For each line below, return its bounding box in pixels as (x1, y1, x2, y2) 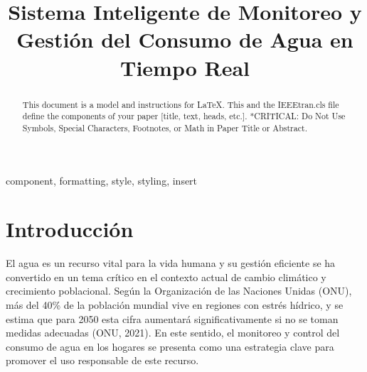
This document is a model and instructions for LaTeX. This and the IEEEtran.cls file (22, 98, 339, 110)
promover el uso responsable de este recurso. (6, 353, 199, 368)
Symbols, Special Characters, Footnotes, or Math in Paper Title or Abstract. (22, 121, 307, 133)
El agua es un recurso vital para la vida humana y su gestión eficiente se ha (6, 256, 336, 270)
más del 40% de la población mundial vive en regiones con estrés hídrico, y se (6, 297, 344, 312)
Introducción (6, 214, 134, 244)
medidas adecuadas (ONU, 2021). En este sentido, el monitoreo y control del (6, 325, 340, 340)
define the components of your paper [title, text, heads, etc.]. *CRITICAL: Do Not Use (22, 110, 346, 122)
